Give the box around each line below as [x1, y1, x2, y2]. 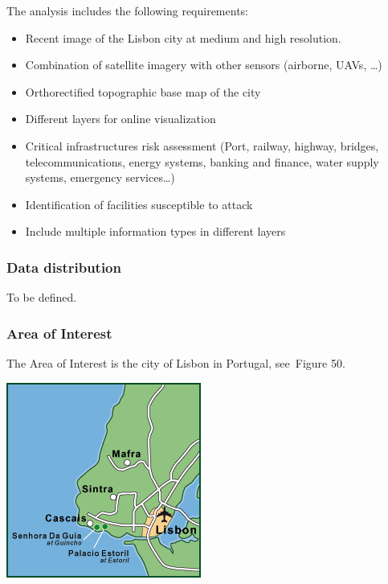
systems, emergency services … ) [25, 169, 175, 186]
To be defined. [6, 289, 77, 306]
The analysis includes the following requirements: [6, 2, 248, 19]
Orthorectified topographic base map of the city [25, 83, 261, 100]
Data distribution [6, 257, 121, 277]
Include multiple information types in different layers [25, 223, 286, 240]
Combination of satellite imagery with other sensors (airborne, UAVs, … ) [25, 56, 382, 73]
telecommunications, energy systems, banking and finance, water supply [25, 153, 379, 170]
